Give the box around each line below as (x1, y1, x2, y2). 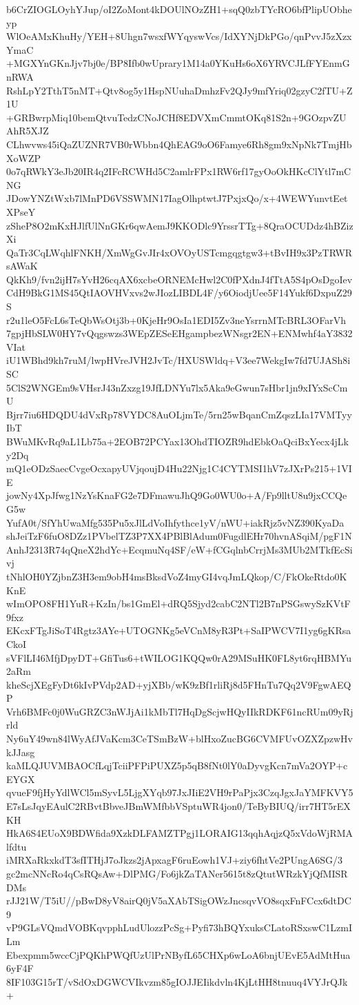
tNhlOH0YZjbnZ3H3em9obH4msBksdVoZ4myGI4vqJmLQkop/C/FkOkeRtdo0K (6, 569, 347, 583)
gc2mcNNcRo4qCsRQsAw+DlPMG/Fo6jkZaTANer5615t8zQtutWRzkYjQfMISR (6, 866, 348, 880)
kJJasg (6, 744, 35, 759)
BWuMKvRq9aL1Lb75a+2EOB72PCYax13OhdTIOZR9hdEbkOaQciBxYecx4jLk (6, 434, 349, 448)
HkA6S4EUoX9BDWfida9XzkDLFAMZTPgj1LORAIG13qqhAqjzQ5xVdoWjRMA (6, 826, 353, 840)
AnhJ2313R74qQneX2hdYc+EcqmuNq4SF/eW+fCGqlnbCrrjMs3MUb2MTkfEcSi (6, 542, 353, 556)
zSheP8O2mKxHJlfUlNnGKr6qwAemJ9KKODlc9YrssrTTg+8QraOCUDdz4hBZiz (6, 218, 353, 232)
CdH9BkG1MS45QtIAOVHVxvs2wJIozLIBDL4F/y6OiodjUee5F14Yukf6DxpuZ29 (6, 285, 352, 300)
